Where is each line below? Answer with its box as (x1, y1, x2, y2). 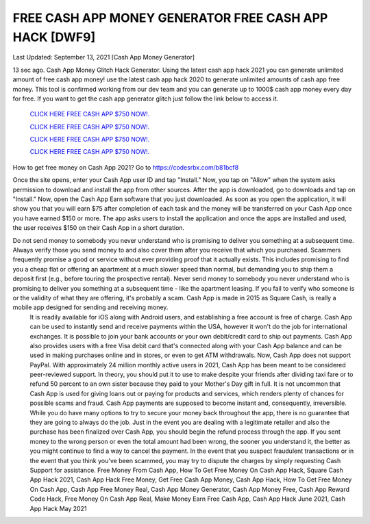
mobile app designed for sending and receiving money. (12, 303, 169, 311)
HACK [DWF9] (12, 29, 96, 44)
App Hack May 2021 (29, 504, 87, 512)
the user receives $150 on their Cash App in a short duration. (12, 224, 185, 232)
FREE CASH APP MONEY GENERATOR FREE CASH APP (12, 10, 328, 25)
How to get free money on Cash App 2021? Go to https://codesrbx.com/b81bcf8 (12, 163, 239, 171)
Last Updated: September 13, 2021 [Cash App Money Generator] (12, 53, 195, 62)
